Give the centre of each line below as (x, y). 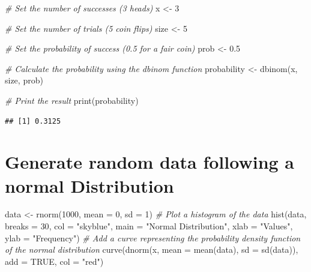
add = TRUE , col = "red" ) (54, 261)
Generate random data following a (149, 162)
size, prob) (24, 80)
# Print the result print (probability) (72, 100)
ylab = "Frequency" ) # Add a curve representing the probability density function (153, 237)
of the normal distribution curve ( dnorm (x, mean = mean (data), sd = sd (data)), (152, 249)
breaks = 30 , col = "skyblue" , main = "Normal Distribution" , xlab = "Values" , (149, 226)
